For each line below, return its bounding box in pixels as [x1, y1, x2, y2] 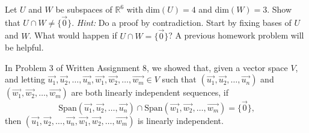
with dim [126, 3, 160, 15]
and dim [198, 3, 229, 15]
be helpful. [5, 41, 44, 54]
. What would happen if [29, 29, 117, 42]
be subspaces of [55, 3, 112, 15]
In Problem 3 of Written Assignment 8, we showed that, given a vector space [5, 61, 288, 73]
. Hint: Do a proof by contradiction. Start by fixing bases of [72, 16, 292, 28]
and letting [5, 73, 45, 85]
